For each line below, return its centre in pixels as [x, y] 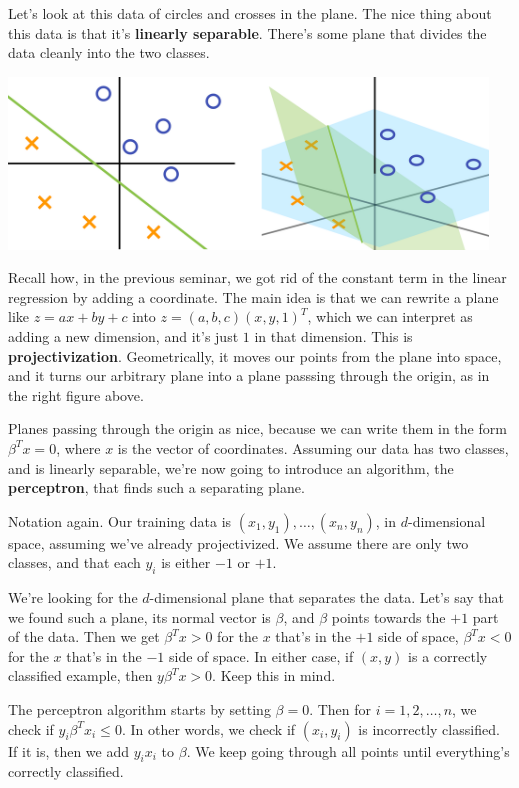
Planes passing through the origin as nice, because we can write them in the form [257, 428]
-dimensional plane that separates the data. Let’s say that [327, 597]
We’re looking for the [73, 597]
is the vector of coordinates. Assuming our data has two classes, [313, 447]
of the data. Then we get [84, 636]
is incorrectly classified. [429, 728]
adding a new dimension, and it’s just [123, 335]
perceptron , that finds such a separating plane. [156, 487]
